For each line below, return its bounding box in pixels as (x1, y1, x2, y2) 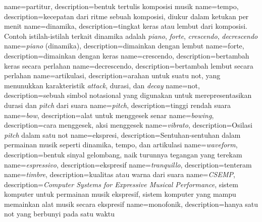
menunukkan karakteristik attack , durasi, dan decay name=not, (4, 80, 200, 90)
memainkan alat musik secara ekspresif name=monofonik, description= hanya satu (4, 198, 258, 209)
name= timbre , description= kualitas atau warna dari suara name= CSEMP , (4, 169, 235, 180)
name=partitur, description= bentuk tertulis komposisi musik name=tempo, (4, 1, 239, 11)
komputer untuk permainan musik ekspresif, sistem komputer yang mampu (4, 189, 236, 199)
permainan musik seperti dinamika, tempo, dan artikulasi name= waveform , (4, 139, 238, 150)
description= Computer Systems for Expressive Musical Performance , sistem (4, 179, 238, 189)
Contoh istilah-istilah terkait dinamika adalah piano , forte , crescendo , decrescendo (4, 30, 258, 41)
